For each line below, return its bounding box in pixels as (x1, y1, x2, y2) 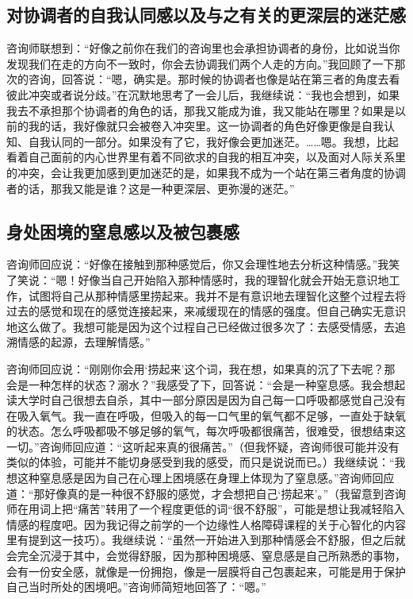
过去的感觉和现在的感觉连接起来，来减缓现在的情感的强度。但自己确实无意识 (6, 303, 406, 319)
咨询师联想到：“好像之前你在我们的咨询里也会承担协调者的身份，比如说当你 (6, 40, 400, 56)
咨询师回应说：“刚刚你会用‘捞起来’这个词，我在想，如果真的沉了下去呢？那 (6, 360, 396, 377)
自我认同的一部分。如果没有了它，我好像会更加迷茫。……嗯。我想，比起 (28, 133, 399, 149)
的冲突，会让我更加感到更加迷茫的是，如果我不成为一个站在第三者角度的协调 (6, 164, 406, 180)
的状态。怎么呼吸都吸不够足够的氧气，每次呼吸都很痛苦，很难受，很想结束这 (6, 423, 406, 439)
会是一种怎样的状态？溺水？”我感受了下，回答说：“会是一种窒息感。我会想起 (6, 376, 406, 392)
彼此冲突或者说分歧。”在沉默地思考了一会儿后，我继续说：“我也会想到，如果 (6, 86, 400, 102)
